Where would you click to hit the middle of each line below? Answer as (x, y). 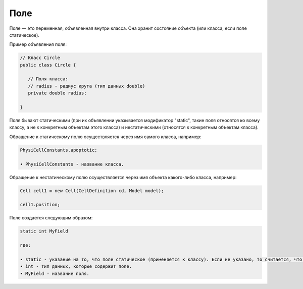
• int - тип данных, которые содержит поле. (76, 267)
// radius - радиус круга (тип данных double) (87, 86)
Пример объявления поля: (38, 44)
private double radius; (57, 93)
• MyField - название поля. (55, 273)
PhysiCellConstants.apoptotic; (59, 150)
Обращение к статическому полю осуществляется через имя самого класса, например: (105, 137)
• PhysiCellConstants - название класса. (72, 164)
